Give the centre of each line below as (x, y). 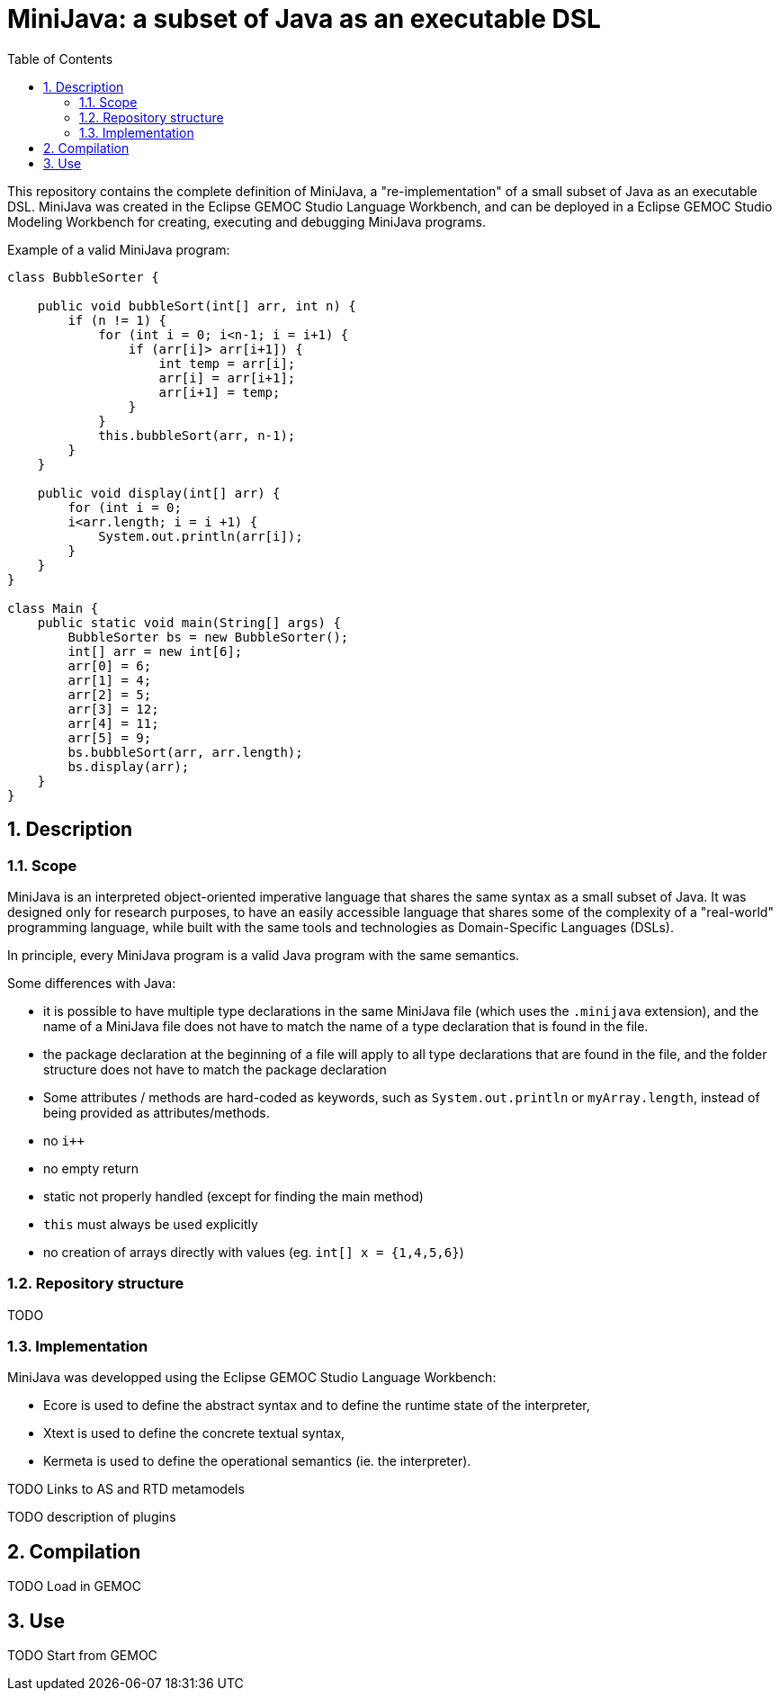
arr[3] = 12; (113, 709)
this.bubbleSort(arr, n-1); (197, 435)
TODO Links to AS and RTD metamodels (126, 1489)
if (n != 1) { (117, 320)
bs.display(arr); (129, 766)
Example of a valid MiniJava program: (119, 249)
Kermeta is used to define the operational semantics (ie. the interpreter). (257, 1461)
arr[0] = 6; (110, 665)
